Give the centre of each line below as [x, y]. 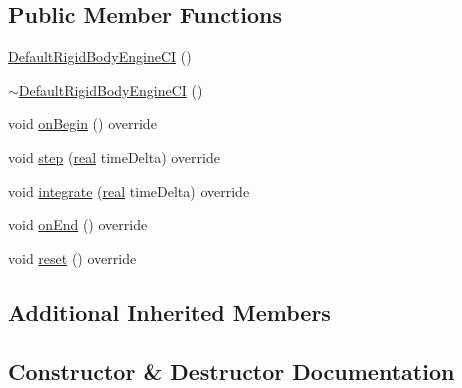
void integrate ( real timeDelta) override [129, 190]
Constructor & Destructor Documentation [231, 370]
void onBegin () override [82, 123]
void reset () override [72, 257]
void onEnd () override [78, 224]
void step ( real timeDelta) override [114, 156]
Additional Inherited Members [169, 311]
